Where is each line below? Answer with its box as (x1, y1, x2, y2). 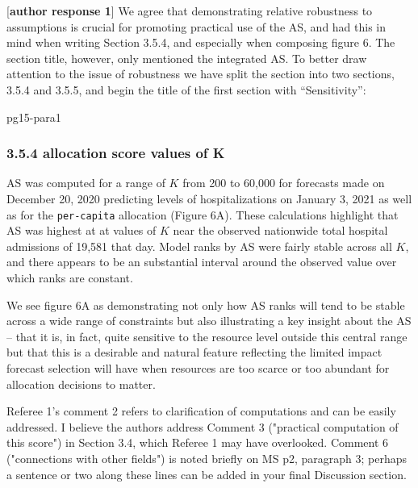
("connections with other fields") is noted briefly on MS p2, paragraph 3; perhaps (6, 449, 407, 466)
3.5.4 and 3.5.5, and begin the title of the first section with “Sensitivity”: (6, 81, 366, 98)
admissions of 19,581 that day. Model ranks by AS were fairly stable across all (6, 237, 392, 254)
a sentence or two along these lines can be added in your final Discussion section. (6, 465, 407, 482)
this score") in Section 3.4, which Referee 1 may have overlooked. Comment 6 (6, 434, 389, 451)
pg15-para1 (6, 108, 61, 125)
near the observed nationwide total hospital (173, 222, 388, 239)
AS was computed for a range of (6, 174, 165, 191)
